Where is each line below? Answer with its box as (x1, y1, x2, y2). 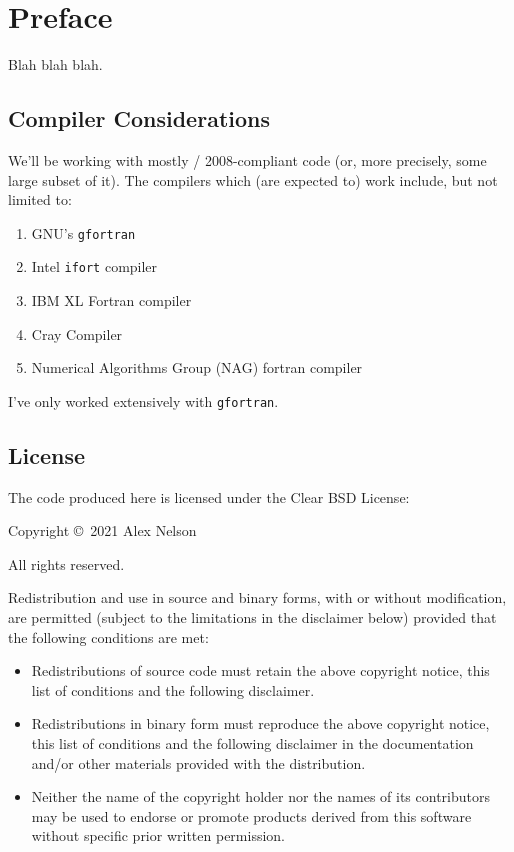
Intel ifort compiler (31, 256, 158, 277)
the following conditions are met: (8, 626, 209, 647)
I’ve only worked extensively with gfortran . (8, 390, 279, 411)
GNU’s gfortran (31, 222, 136, 243)
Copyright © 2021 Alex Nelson (8, 520, 197, 541)
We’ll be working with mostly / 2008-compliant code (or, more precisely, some (8, 149, 487, 170)
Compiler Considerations (8, 103, 270, 134)
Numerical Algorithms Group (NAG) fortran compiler (31, 357, 363, 378)
